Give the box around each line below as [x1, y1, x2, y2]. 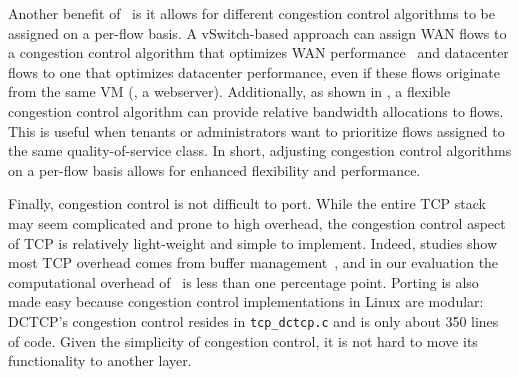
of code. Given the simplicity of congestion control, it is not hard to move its [8, 330, 478, 351]
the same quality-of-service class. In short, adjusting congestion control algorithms [8, 140, 512, 161]
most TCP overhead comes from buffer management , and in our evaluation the [8, 252, 499, 273]
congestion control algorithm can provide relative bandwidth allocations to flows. [8, 100, 504, 121]
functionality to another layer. [8, 350, 192, 371]
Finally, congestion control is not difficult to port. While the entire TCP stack [8, 193, 486, 214]
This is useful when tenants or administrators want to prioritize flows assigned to [8, 120, 505, 141]
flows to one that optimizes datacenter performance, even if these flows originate [8, 61, 500, 82]
